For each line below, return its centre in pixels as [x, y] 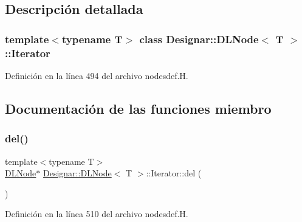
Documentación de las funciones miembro [138, 108]
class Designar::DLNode [199, 39]
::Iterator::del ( [174, 173]
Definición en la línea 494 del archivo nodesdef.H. [97, 75]
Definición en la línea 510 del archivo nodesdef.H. [97, 214]
